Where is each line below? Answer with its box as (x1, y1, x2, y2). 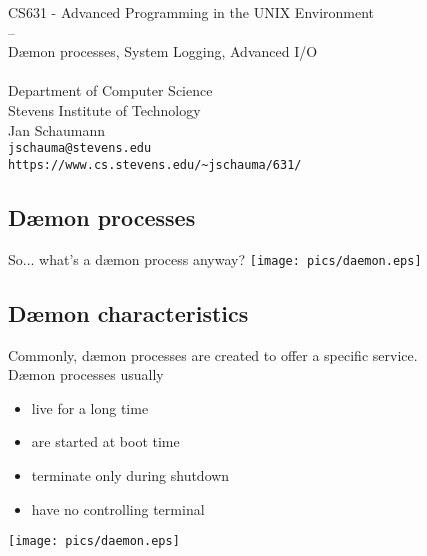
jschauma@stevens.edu (8, 141, 152, 156)
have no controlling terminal (31, 498, 205, 519)
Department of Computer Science (8, 80, 213, 101)
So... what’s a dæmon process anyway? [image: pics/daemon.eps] (8, 248, 422, 269)
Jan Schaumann (8, 119, 106, 140)
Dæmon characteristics (8, 297, 249, 328)
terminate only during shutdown (31, 464, 230, 485)
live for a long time (31, 397, 149, 418)
